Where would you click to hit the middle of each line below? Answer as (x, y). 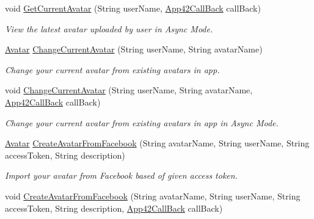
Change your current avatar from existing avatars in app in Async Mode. (142, 122)
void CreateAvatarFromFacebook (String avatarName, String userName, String (153, 196)
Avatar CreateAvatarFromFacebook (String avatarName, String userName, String (157, 143)
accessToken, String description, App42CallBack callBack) (114, 208)
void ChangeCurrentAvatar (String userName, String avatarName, (129, 90)
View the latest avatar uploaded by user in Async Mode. (109, 28)
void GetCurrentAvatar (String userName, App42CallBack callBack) (133, 8)
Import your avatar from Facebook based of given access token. (121, 175)
